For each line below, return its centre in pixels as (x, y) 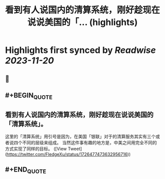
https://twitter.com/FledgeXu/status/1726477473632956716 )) (69, 154)
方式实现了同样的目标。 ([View (36, 149)
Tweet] (75, 149)
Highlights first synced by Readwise (81, 50)
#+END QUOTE (26, 170)
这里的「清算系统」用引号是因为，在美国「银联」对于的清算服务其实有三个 (80, 136)
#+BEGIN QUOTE (29, 96)
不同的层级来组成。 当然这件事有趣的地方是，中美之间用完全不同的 (89, 142)
